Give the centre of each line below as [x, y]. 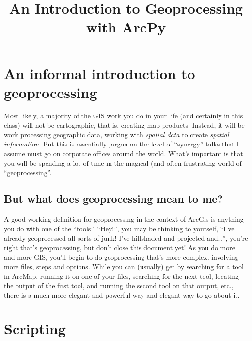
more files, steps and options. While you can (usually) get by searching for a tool [124, 267]
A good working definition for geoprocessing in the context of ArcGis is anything [124, 219]
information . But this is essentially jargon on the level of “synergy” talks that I [122, 144]
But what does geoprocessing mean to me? [113, 199]
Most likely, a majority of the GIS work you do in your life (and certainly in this [124, 115]
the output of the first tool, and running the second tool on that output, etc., [119, 285]
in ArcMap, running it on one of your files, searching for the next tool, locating [121, 276]
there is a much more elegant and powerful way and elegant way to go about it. [122, 295]
